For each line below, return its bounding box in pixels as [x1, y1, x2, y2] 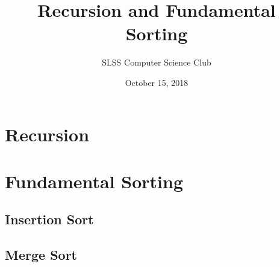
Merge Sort [5, 245, 77, 264]
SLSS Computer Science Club [102, 56, 211, 69]
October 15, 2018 [125, 76, 188, 88]
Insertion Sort [5, 210, 94, 229]
